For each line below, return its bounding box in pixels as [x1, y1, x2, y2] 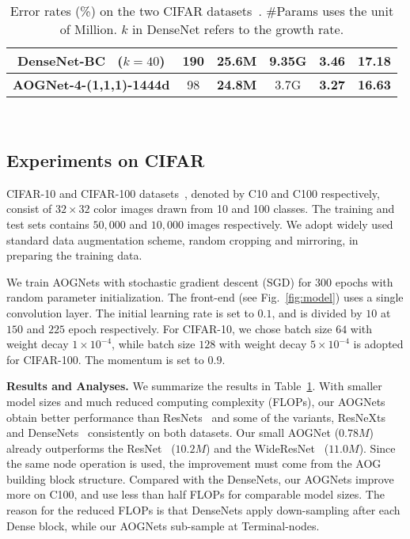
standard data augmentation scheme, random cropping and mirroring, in [6, 231, 359, 248]
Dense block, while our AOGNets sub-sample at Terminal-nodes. [6, 517, 320, 533]
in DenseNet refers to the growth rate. [131, 20, 344, 38]
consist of [6, 200, 52, 217]
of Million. [59, 20, 117, 38]
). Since [359, 439, 396, 456]
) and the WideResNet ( [206, 439, 329, 456]
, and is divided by [271, 304, 363, 321]
